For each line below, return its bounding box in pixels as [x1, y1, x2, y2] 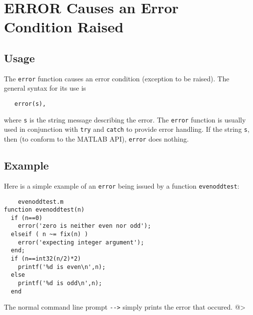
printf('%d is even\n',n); [18, 263, 106, 270]
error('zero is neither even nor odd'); [18, 222, 151, 230]
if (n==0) [11, 214, 43, 221]
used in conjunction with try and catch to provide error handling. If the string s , [4, 124, 250, 134]
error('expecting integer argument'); [18, 239, 144, 246]
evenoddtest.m [18, 198, 64, 205]
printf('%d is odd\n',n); [18, 280, 102, 287]
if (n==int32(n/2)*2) [11, 255, 81, 263]
